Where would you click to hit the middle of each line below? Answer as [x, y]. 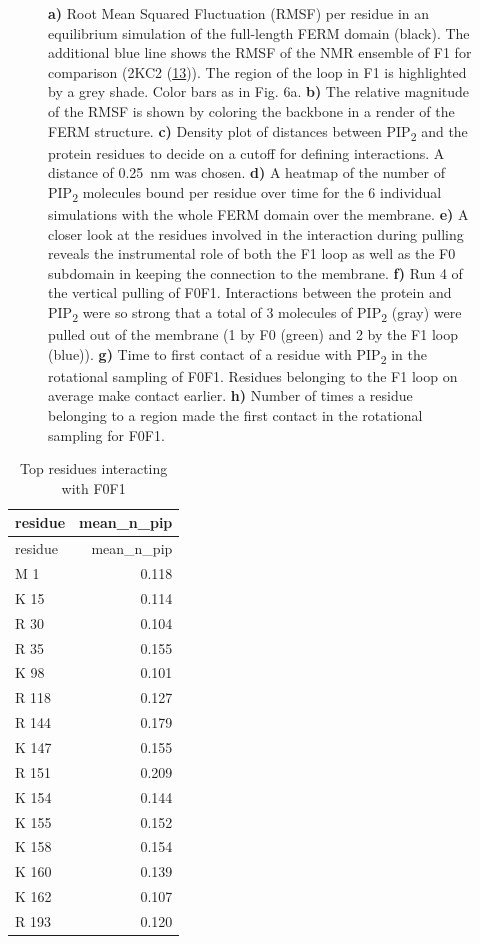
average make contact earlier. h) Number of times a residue [230, 395]
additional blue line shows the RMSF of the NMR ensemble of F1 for [260, 52]
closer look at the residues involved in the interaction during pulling [256, 233]
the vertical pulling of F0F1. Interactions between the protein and [250, 292]
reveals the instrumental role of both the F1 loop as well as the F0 [252, 253]
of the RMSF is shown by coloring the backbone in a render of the [251, 110]
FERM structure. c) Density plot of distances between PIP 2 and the [258, 132]
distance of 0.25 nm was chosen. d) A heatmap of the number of [246, 172]
